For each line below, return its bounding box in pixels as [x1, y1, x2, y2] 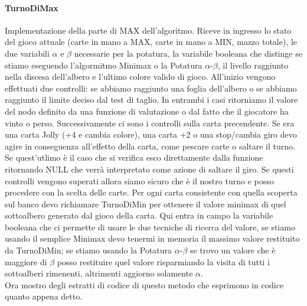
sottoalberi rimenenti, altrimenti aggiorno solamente [5, 267, 193, 279]
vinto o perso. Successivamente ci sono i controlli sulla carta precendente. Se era [5, 116, 295, 129]
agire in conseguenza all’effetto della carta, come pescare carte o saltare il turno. [5, 139, 295, 152]
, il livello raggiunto [217, 58, 289, 71]
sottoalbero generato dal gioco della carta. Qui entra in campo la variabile [5, 209, 273, 222]
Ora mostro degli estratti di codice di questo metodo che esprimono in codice [5, 278, 284, 291]
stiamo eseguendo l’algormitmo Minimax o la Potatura [5, 58, 203, 71]
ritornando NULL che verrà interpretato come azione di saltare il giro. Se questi [5, 162, 294, 175]
